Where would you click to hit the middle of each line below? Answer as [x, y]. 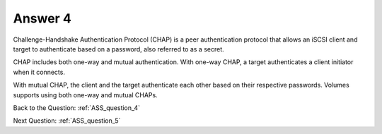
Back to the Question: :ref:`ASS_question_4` [77, 108]
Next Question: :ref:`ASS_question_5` [67, 121]
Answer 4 [42, 18]
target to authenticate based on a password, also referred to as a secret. [118, 49]
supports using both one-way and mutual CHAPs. [86, 95]
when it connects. [39, 72]
